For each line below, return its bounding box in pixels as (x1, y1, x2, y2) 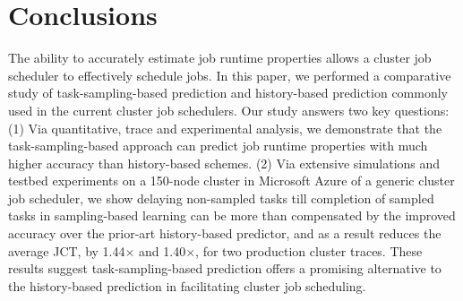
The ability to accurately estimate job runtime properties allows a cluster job (8, 48, 432, 67)
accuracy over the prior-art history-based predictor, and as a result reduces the (8, 224, 442, 243)
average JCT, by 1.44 (8, 241, 125, 260)
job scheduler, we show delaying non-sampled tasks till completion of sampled (8, 188, 434, 207)
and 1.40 (139, 241, 186, 260)
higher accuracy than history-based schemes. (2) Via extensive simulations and (8, 153, 441, 172)
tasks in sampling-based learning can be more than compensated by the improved (8, 206, 456, 225)
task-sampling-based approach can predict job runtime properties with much (8, 136, 428, 155)
